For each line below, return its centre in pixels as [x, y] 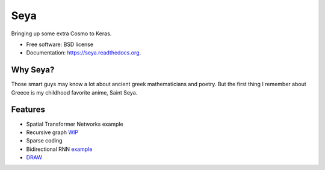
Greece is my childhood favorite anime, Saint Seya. [74, 92]
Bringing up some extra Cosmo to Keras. [61, 34]
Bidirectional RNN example [59, 149]
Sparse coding [44, 141]
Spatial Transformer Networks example [75, 124]
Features [28, 110]
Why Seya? [33, 70]
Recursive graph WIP [52, 132]
